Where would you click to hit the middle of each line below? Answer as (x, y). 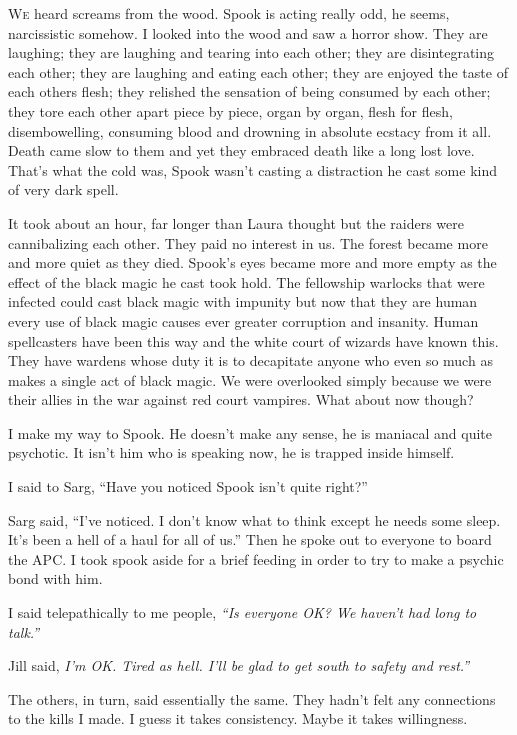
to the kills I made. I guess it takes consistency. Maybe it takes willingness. (238, 718)
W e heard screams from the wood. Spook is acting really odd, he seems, (229, 13)
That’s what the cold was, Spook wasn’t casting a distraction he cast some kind (252, 169)
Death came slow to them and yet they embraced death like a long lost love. (241, 150)
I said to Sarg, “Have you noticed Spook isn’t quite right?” (188, 486)
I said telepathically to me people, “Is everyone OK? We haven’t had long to (242, 612)
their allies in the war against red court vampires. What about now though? (241, 399)
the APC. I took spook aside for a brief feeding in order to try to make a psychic (256, 558)
